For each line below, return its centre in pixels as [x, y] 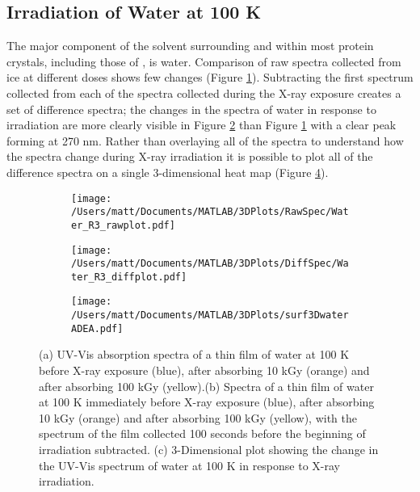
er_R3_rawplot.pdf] [123, 225]
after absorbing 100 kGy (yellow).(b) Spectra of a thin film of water [206, 386]
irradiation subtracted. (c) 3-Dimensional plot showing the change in [209, 450]
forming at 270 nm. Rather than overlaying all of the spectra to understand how [205, 140]
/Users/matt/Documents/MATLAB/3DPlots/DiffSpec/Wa [210, 264]
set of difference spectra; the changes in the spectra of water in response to [191, 109]
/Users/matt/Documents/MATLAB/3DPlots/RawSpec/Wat [210, 212]
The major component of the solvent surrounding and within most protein [190, 46]
